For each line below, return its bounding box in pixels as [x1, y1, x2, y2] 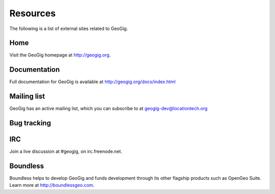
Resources [9, 8, 56, 19]
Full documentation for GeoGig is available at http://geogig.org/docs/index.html [9, 79, 176, 85]
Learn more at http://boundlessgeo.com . [9, 182, 95, 188]
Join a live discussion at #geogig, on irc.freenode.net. [9, 148, 122, 155]
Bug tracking [9, 119, 51, 127]
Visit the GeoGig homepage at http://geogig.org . [9, 52, 111, 58]
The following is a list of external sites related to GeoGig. [9, 25, 128, 32]
